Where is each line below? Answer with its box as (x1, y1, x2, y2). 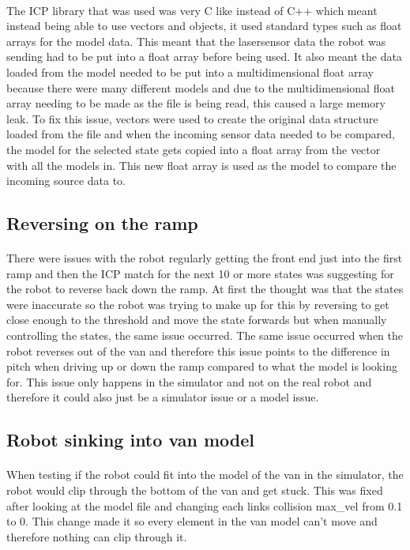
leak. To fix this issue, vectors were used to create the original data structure (6, 110, 378, 126)
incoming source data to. (6, 172, 126, 189)
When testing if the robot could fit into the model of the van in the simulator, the (6, 466, 404, 483)
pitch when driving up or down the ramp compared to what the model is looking (6, 358, 397, 375)
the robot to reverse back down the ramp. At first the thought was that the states (6, 281, 404, 297)
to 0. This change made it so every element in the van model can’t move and (6, 513, 378, 529)
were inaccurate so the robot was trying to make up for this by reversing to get (6, 296, 389, 312)
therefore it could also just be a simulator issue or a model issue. (6, 389, 319, 405)
